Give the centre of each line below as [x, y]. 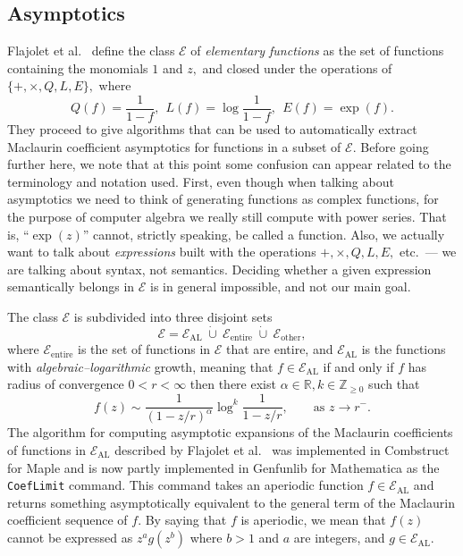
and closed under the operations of [297, 67]
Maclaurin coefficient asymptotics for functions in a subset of [174, 146]
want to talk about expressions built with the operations [162, 252]
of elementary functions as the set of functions [317, 51]
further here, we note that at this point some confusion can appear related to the [229, 164]
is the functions [404, 349]
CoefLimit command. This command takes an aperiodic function [185, 485]
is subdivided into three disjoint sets [173, 316]
